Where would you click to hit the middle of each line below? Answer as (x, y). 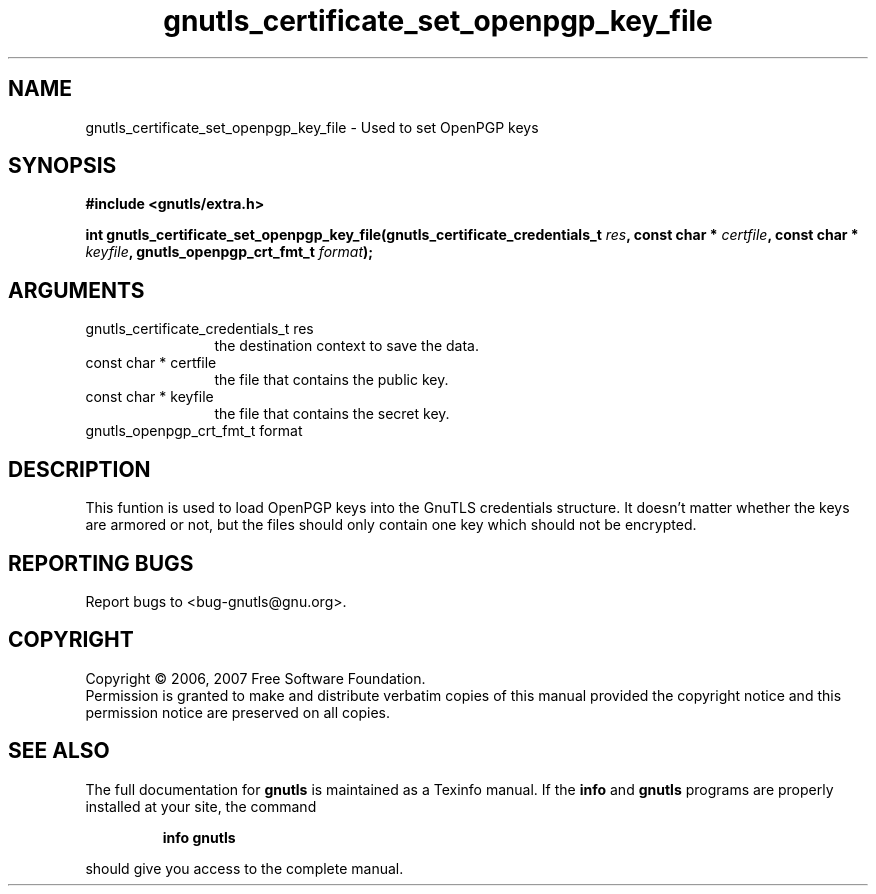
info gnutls (199, 837)
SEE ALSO (59, 751)
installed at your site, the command (201, 806)
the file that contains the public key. (331, 380)
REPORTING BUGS (101, 563)
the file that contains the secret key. (332, 414)
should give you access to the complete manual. (244, 868)
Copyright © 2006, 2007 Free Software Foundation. (255, 678)
